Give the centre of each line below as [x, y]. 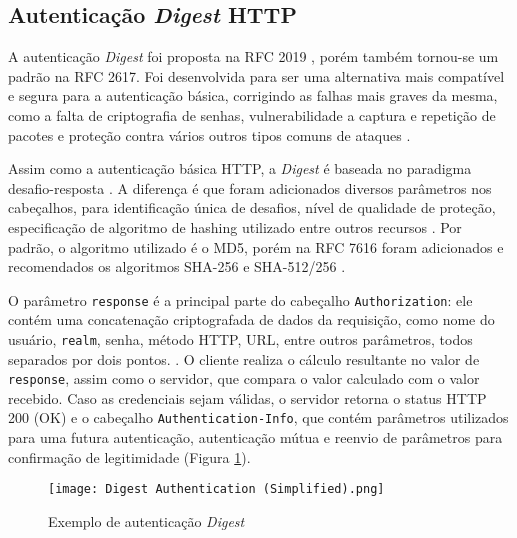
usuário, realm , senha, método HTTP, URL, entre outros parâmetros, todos [240, 338]
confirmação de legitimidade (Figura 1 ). [129, 456]
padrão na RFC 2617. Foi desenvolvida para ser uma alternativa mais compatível [256, 75]
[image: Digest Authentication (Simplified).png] [216, 489]
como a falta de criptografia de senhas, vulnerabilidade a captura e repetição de [252, 114]
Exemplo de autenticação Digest [146, 520]
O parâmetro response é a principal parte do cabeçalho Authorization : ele [240, 299]
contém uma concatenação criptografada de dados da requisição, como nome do [251, 319]
